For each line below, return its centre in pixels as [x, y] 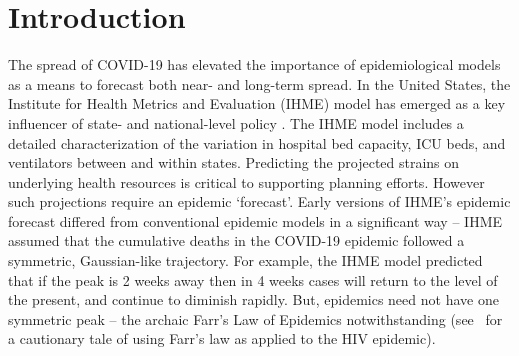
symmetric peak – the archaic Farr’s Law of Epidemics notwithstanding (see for [255, 318]
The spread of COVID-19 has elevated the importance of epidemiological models [254, 64]
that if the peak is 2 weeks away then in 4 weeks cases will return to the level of [253, 279]
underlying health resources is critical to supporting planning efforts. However [246, 181]
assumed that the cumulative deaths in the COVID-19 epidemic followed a [236, 240]
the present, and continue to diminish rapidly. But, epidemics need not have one [253, 299]
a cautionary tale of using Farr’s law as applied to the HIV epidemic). [222, 338]
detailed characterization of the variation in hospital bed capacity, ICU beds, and [257, 142]
